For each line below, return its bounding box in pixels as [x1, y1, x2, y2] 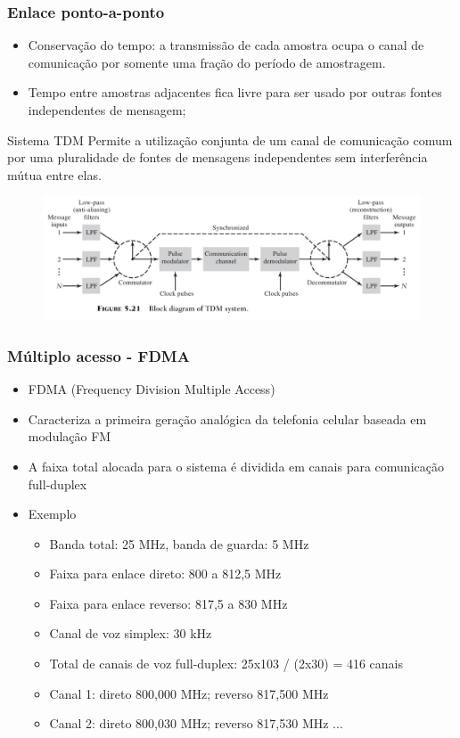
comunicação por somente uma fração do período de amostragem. [28, 53, 386, 71]
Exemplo [28, 504, 77, 523]
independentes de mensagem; [28, 101, 186, 119]
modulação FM [28, 427, 111, 446]
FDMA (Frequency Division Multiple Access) [28, 380, 275, 398]
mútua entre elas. [7, 165, 102, 184]
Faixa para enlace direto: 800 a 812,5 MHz [49, 564, 282, 583]
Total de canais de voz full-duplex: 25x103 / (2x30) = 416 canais [49, 654, 404, 673]
